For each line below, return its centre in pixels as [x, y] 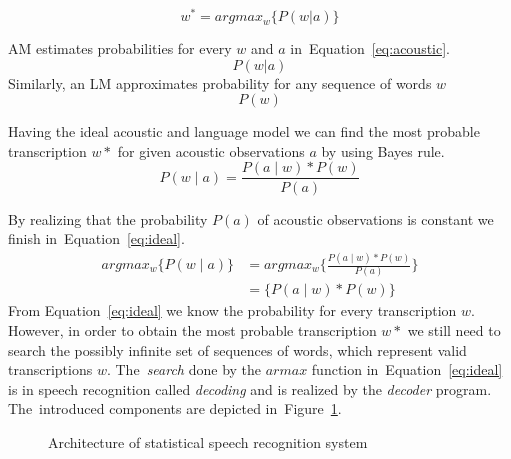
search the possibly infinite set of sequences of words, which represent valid [237, 349]
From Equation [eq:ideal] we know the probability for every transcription [232, 310]
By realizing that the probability [108, 218]
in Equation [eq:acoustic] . [370, 48]
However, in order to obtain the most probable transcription [192, 329]
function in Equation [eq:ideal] [407, 369]
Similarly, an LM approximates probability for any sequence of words [220, 82]
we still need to [454, 329]
